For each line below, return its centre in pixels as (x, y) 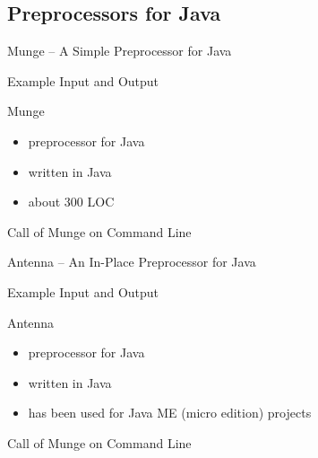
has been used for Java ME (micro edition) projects (170, 413)
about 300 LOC (71, 202)
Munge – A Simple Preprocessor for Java (120, 51)
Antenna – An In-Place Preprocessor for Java (132, 262)
